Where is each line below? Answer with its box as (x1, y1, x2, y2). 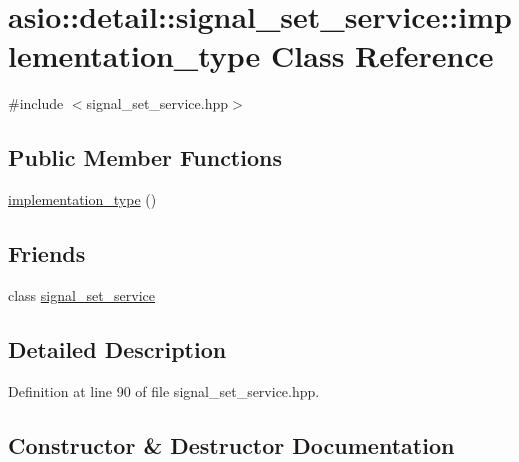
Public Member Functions (8, 142, 282, 173)
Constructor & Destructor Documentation (8, 429, 455, 460)
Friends (8, 238, 86, 269)
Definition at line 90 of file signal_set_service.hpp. (8, 380, 320, 401)
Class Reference (271, 35, 494, 76)
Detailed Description (8, 333, 227, 364)
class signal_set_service (8, 284, 156, 305)
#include (8, 93, 64, 114)
